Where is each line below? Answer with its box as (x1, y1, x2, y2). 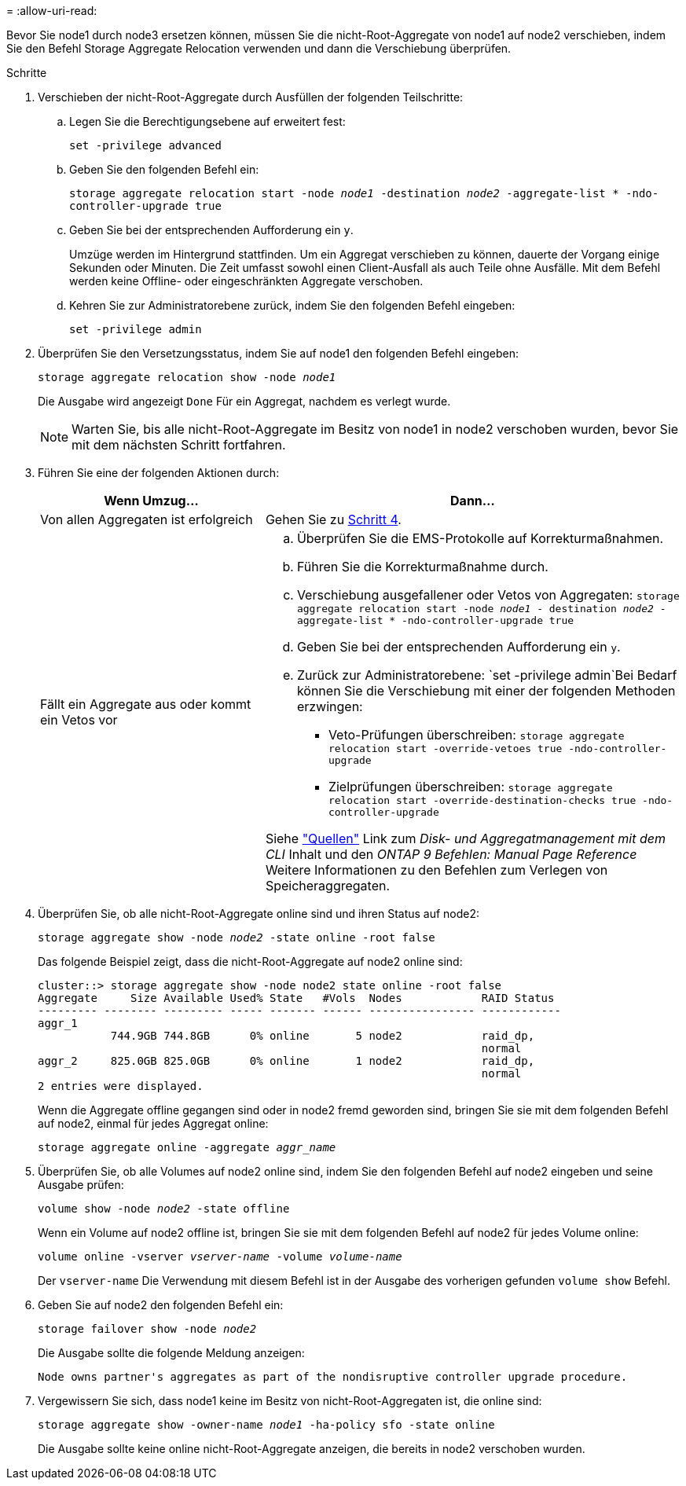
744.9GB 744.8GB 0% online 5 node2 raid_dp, (110, 1029, 535, 1042)
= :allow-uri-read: (6, 4, 97, 17)
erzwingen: (296, 699, 363, 714)
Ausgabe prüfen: (38, 1178, 124, 1191)
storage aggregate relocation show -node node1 (38, 371, 336, 383)
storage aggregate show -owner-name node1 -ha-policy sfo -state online (38, 1418, 495, 1431)
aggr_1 (38, 1017, 78, 1029)
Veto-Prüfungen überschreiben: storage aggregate (328, 727, 625, 743)
